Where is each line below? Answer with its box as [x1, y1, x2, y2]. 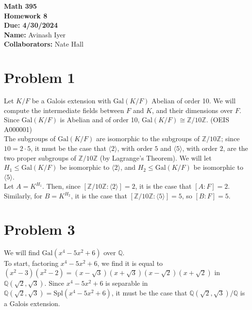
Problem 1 [4, 67, 75, 87]
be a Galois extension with [32, 96, 111, 106]
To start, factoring [4, 258, 59, 268]
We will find [4, 247, 40, 257]
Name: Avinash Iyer [4, 29, 66, 39]
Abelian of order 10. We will [151, 96, 236, 106]
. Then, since [42, 181, 81, 191]
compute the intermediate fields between [4, 105, 124, 115]
